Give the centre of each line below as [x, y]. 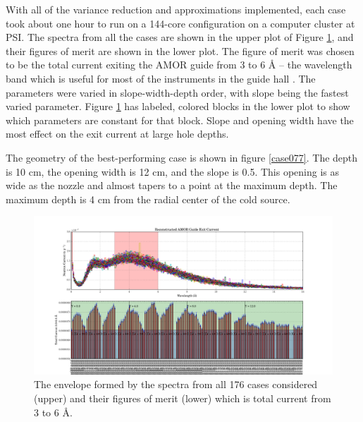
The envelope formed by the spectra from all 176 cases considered [176, 384]
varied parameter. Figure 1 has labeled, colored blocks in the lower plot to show [178, 106]
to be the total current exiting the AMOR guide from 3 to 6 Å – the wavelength [179, 65]
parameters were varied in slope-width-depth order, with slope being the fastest [177, 92]
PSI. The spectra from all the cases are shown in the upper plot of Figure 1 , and [180, 37]
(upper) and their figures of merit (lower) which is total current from [183, 398]
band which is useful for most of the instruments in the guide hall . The [161, 78]
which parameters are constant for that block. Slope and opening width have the [180, 120]
